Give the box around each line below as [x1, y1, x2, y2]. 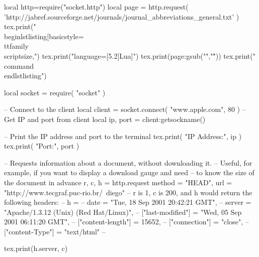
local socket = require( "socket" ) [4, 87, 106, 97]
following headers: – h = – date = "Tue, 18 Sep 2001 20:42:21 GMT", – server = [4, 197, 251, 207]
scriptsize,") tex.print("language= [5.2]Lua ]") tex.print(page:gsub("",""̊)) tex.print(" [4, 50, 255, 61]
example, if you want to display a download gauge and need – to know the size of [4, 167, 254, 178]
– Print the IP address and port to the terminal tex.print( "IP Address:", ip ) [4, 131, 242, 141]
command [4, 60, 34, 71]
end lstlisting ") [4, 70, 47, 81]
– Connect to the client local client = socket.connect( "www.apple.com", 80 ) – [4, 104, 246, 114]
